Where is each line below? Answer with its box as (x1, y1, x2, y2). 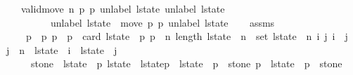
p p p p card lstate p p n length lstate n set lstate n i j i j (25, 29, 348, 43)
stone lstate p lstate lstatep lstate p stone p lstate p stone (30, 56, 342, 71)
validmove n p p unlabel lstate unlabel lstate (20, 1, 225, 15)
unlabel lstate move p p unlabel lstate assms (50, 15, 275, 29)
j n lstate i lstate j (6, 42, 117, 57)
